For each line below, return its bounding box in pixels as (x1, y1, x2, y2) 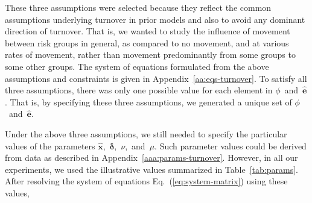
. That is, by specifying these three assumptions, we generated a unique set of (5, 95, 292, 108)
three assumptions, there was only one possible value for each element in (5, 84, 273, 96)
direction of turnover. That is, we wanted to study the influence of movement (5, 25, 290, 37)
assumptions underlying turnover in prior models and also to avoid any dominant (5, 13, 305, 25)
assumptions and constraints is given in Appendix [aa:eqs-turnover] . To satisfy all (5, 72, 307, 84)
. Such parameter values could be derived (154, 139, 307, 152)
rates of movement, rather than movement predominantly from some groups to (5, 48, 296, 61)
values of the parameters (5, 139, 95, 152)
